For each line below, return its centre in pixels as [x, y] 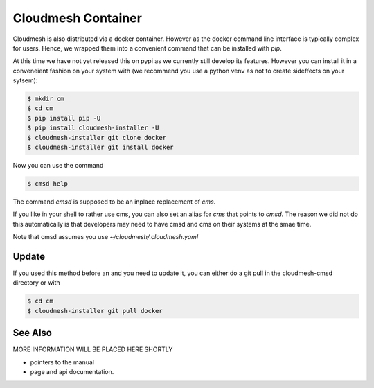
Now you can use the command [58, 166]
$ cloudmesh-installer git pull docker [95, 311]
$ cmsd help [48, 184]
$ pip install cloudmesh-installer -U [93, 128]
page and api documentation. [72, 372]
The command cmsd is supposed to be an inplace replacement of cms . [114, 202]
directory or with [36, 283]
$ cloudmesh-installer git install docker [100, 148]
